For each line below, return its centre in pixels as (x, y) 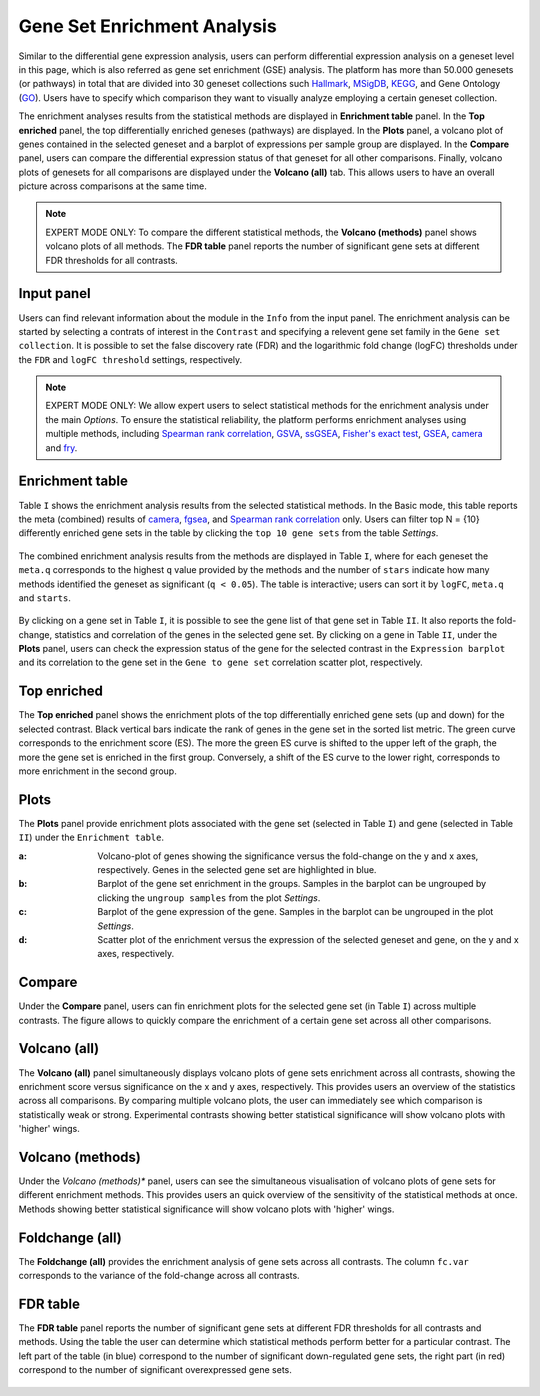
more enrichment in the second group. (97, 771)
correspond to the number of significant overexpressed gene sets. (155, 1370)
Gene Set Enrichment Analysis (147, 26)
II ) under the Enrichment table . (91, 837)
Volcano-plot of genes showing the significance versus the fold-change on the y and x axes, (288, 856)
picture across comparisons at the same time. (112, 186)
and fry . (61, 447)
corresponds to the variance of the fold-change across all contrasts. (159, 1276)
